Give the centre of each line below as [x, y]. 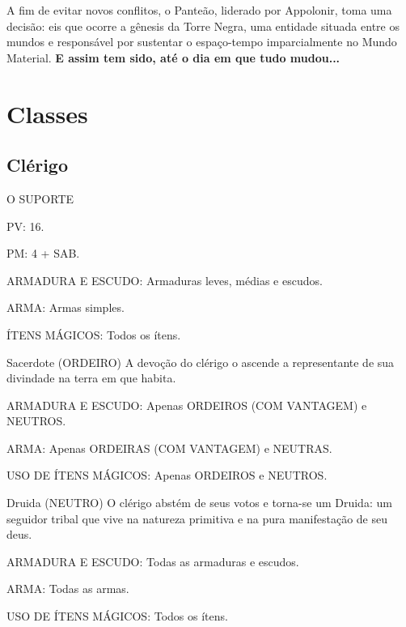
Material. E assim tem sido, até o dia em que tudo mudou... [173, 57]
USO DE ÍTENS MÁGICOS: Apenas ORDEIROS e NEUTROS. [167, 475]
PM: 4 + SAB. [43, 253]
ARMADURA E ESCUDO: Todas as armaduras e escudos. [153, 561]
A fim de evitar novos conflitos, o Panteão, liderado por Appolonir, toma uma [199, 10]
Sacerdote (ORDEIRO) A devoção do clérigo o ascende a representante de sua [201, 362]
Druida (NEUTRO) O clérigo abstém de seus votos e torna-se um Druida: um [199, 503]
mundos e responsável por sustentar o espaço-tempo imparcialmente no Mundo [202, 42]
